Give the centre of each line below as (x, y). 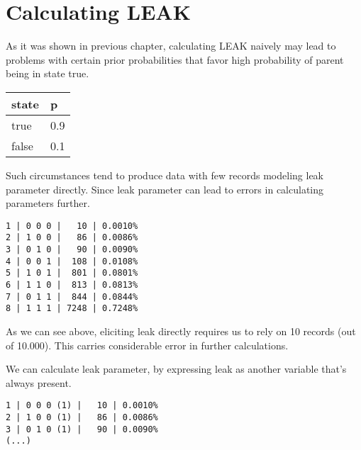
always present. (39, 382)
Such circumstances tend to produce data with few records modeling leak (165, 175)
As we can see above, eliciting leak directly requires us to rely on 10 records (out (181, 331)
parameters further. (48, 203)
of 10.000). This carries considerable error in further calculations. (147, 345)
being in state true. (48, 73)
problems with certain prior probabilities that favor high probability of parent (175, 59)
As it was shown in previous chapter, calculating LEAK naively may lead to (171, 46)
